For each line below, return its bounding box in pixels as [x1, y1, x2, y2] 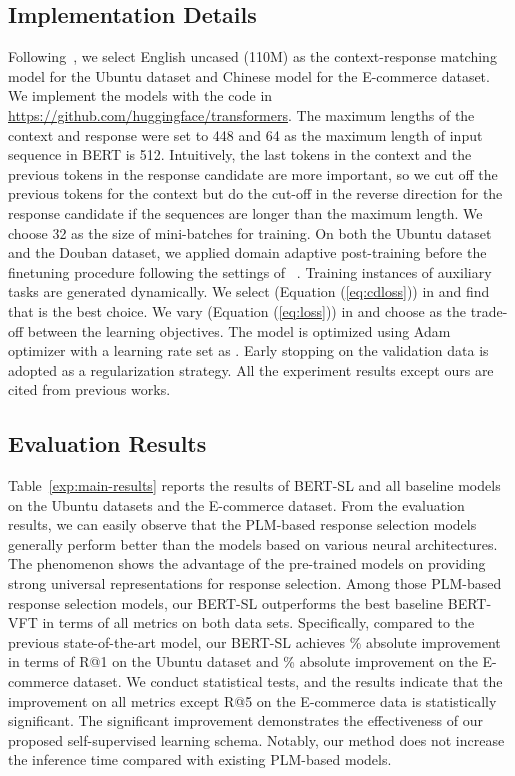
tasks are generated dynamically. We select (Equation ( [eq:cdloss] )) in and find [8, 281, 490, 302]
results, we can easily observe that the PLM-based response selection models [8, 514, 477, 535]
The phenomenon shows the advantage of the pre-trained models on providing [8, 553, 486, 574]
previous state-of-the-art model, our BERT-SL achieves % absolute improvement [8, 631, 501, 652]
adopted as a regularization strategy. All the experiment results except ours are [8, 359, 494, 380]
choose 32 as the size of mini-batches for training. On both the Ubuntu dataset [8, 222, 492, 243]
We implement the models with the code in [8, 85, 273, 106]
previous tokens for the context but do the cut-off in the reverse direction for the [8, 183, 503, 204]
